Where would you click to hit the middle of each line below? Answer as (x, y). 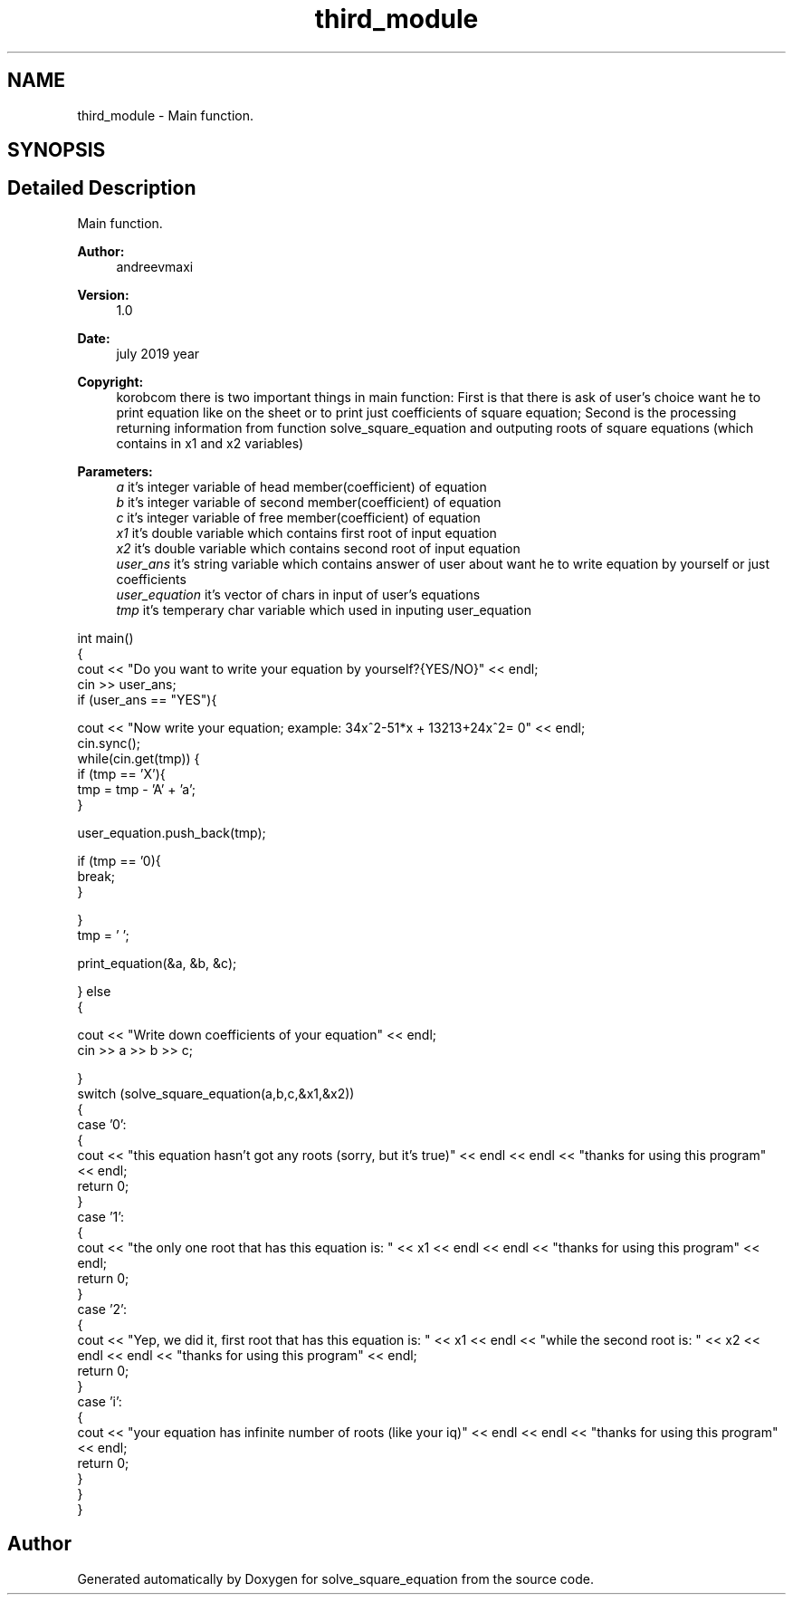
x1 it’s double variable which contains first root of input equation (306, 532)
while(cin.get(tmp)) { (139, 758)
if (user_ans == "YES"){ (147, 699)
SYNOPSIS (57, 150)
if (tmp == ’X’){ (121, 773)
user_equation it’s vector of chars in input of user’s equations (298, 594)
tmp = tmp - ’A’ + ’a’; (136, 789)
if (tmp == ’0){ (119, 860)
